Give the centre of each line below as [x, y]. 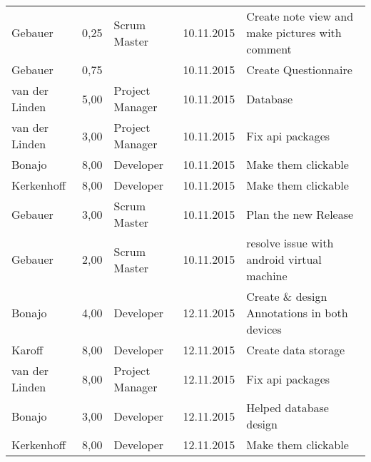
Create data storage [296, 350]
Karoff [27, 350]
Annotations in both [297, 313]
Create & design [287, 296]
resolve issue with [290, 243]
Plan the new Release [300, 214]
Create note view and [300, 16]
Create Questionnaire [299, 70]
